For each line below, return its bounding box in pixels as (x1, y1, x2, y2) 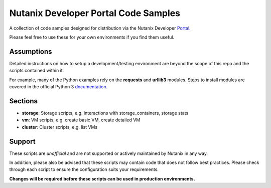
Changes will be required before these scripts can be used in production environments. (9, 175, 195, 181)
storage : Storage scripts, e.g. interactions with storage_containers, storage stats (22, 110, 189, 116)
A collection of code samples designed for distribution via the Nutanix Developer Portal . (9, 25, 191, 31)
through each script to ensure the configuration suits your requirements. (9, 166, 159, 172)
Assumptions (9, 47, 52, 56)
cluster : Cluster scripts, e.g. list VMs (22, 124, 98, 130)
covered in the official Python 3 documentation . (9, 84, 108, 90)
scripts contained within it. (9, 68, 64, 74)
